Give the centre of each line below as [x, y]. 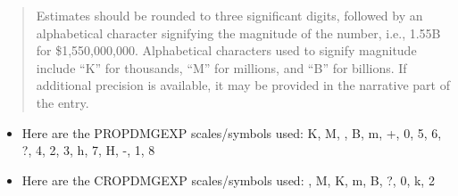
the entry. [62, 102]
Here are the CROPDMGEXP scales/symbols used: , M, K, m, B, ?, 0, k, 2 [228, 180]
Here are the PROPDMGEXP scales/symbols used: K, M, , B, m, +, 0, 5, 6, [232, 132]
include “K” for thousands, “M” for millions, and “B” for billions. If [221, 67]
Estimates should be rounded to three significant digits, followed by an [229, 15]
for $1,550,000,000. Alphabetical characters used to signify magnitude [226, 50]
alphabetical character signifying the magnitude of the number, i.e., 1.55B [238, 33]
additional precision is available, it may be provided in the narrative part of [243, 85]
